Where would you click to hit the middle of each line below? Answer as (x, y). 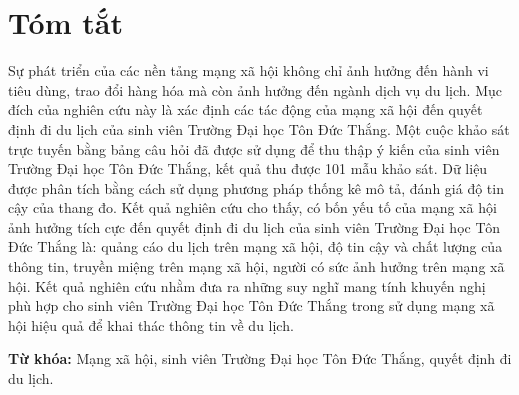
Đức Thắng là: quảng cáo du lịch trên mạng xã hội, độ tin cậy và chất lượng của (255, 246)
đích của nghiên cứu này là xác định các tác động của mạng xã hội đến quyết (245, 109)
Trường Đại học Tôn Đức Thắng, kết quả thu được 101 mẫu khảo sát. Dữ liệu (248, 168)
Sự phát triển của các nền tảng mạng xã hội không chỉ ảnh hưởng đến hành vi (248, 70)
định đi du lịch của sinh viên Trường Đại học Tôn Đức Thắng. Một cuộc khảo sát (259, 128)
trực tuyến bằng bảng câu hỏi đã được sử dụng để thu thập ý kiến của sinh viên (254, 148)
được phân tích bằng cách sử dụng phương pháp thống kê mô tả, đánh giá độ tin (256, 187)
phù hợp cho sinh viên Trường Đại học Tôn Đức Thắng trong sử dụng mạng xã (251, 305)
